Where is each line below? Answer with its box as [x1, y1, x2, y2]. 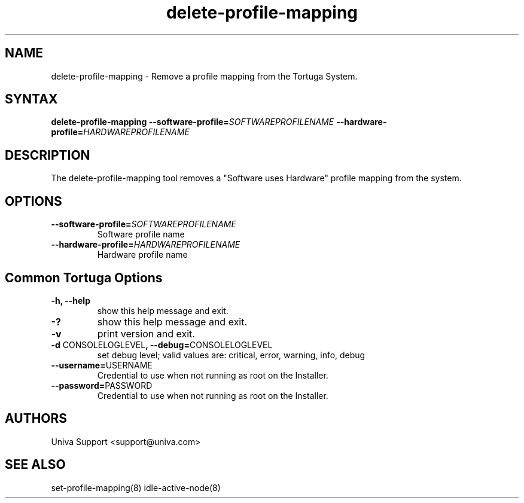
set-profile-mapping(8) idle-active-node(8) [51, 482, 221, 493]
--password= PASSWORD [51, 380, 153, 391]
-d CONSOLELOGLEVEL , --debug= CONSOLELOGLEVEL [51, 339, 273, 350]
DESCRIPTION [5, 147, 90, 163]
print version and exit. [97, 327, 195, 340]
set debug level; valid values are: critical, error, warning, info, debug [97, 349, 365, 360]
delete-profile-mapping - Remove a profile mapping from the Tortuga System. [51, 71, 358, 81]
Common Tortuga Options [5, 270, 163, 285]
